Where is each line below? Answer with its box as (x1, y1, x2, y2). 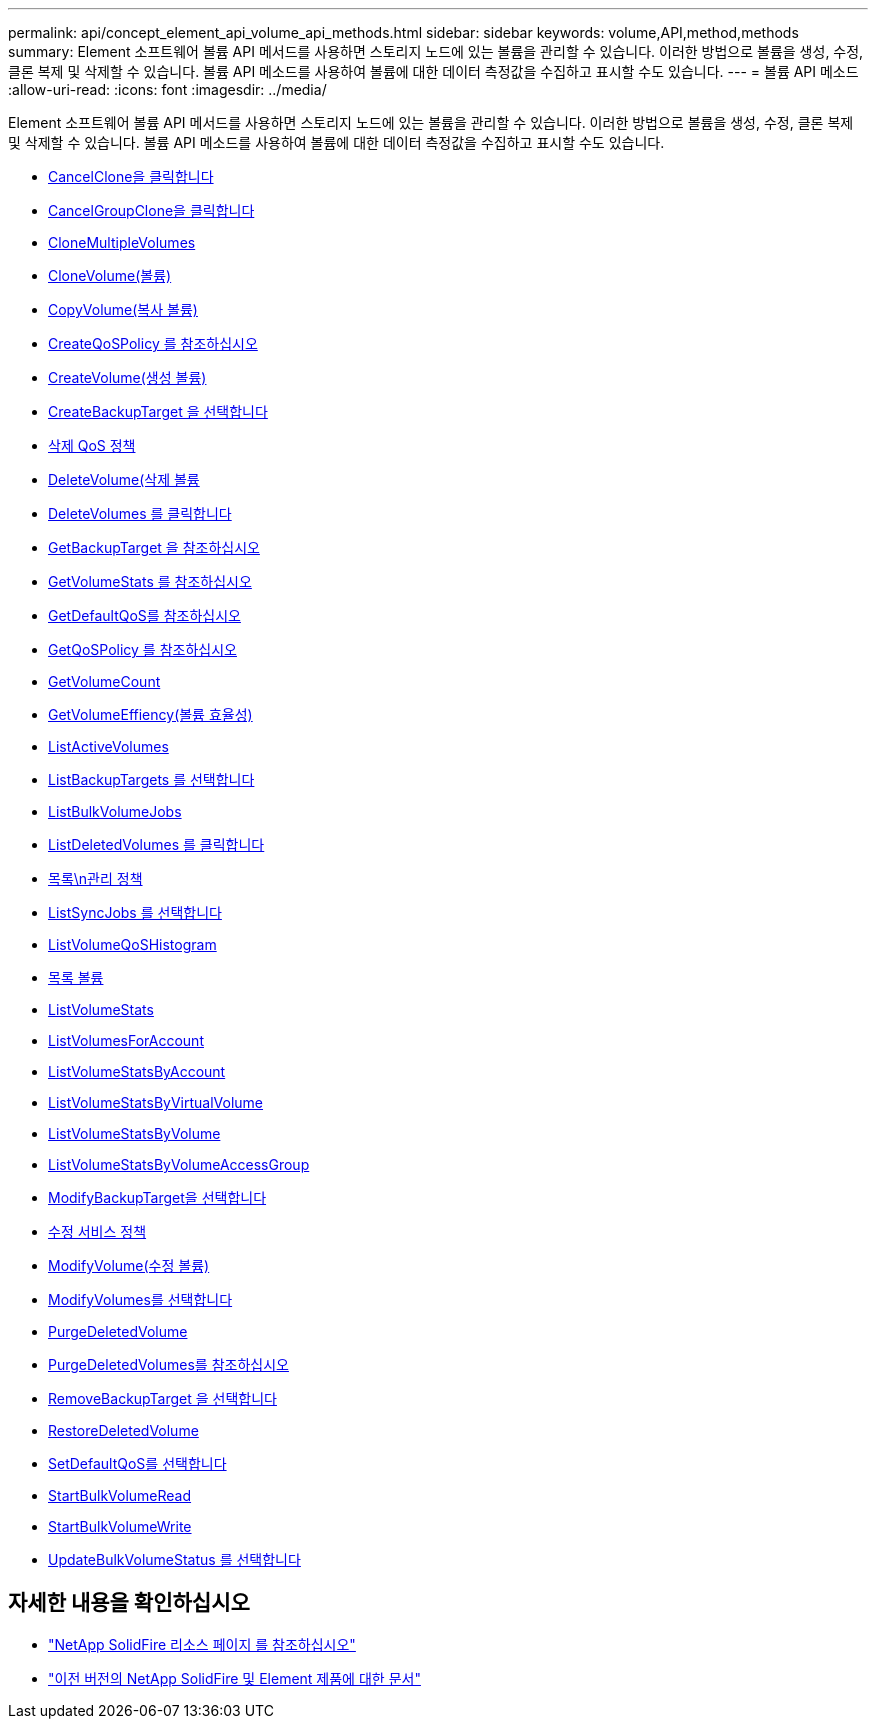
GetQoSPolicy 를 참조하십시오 (48, 641, 237, 658)
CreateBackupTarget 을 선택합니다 (48, 403, 268, 420)
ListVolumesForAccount (48, 1032, 204, 1049)
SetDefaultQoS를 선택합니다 (48, 1455, 227, 1472)
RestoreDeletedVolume (48, 1422, 199, 1439)
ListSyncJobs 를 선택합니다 (48, 904, 222, 921)
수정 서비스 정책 (48, 1223, 147, 1240)
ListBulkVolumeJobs (48, 803, 182, 820)
